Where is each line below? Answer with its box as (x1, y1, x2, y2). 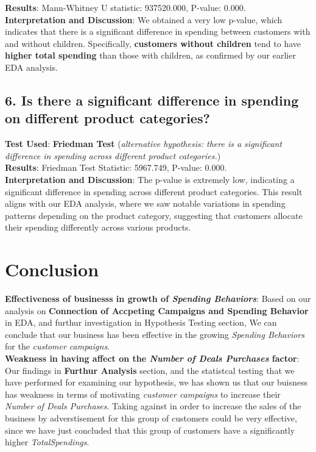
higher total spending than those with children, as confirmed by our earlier (5, 49, 296, 62)
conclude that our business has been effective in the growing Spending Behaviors (5, 328, 305, 340)
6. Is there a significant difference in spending (5, 90, 299, 109)
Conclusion (5, 257, 99, 282)
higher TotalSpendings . (5, 436, 90, 448)
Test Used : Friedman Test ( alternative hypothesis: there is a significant (5, 137, 283, 150)
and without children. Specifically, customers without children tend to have (5, 37, 301, 49)
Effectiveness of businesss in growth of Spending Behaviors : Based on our (5, 292, 311, 305)
